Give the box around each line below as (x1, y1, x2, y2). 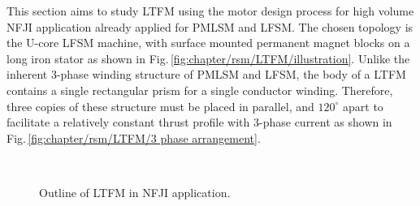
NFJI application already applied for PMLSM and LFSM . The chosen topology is (6, 18, 414, 35)
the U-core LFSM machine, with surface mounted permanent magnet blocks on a (6, 34, 410, 51)
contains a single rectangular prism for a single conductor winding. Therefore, (6, 81, 393, 98)
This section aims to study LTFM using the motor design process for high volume (6, 2, 414, 19)
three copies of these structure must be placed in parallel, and (6, 97, 314, 114)
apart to (343, 97, 383, 114)
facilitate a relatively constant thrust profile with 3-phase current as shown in (6, 114, 392, 131)
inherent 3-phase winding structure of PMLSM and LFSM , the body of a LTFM (6, 66, 406, 83)
